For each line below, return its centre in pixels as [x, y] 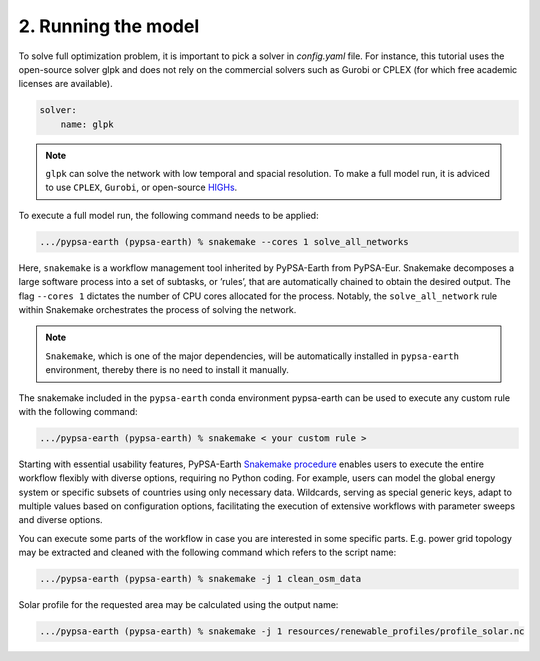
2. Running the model [109, 26]
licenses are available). [66, 84]
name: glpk [87, 124]
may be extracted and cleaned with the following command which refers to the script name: [207, 552]
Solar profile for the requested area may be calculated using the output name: [178, 605]
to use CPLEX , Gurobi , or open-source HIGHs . [141, 187]
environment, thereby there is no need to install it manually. [167, 370]
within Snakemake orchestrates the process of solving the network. [157, 309]
